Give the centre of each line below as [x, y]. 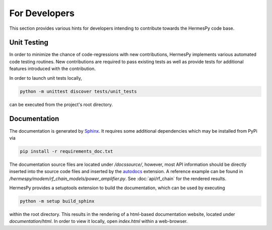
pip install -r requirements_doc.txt [66, 151]
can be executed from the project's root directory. [61, 104]
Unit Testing [29, 43]
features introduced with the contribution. [52, 69]
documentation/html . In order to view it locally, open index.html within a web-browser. [98, 221]
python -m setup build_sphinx [57, 201]
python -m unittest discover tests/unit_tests [78, 91]
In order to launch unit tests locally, [46, 78]
